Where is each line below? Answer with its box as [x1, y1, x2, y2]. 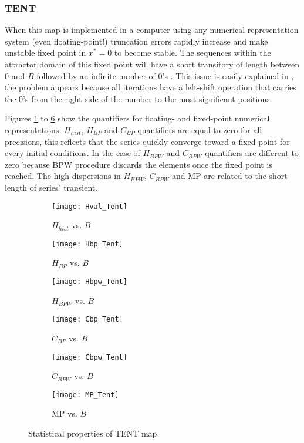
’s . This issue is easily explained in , [162, 69, 294, 82]
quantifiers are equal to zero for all [137, 123, 262, 136]
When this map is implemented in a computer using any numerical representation [5, 23, 299, 36]
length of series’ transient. [5, 181, 98, 193]
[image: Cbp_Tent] [52, 315, 123, 324]
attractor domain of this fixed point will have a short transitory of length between [5, 58, 300, 70]
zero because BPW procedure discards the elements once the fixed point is [5, 158, 272, 170]
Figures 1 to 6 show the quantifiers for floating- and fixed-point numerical [5, 112, 270, 124]
